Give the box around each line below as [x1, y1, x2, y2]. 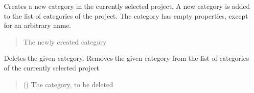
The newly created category [23, 36, 107, 46]
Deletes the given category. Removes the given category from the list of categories [4, 53, 249, 63]
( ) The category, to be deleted [23, 79, 113, 89]
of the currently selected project [4, 62, 100, 72]
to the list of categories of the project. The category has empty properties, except [4, 10, 248, 21]
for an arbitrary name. [4, 20, 71, 30]
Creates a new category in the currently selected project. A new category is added [4, 1, 250, 11]
